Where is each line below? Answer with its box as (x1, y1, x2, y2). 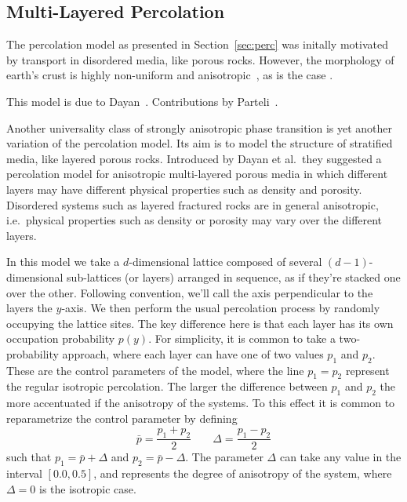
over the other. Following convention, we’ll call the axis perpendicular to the (6, 284, 373, 300)
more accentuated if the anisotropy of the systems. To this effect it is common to (6, 395, 395, 411)
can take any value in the (279, 449, 402, 465)
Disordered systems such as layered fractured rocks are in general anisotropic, (6, 196, 379, 213)
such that (6, 449, 52, 465)
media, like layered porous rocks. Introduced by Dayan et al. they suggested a (6, 150, 382, 166)
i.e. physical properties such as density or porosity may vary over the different (6, 212, 383, 228)
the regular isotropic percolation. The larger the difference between (6, 378, 328, 395)
